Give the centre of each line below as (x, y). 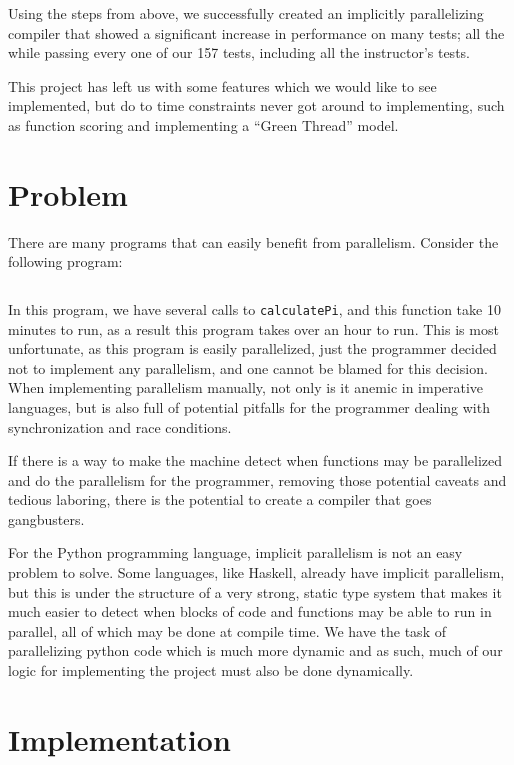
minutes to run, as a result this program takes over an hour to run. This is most (253, 328)
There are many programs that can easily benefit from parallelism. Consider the (253, 241)
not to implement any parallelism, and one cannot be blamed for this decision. (248, 367)
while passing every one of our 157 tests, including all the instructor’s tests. (239, 52)
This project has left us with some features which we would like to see (222, 85)
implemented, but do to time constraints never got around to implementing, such (256, 105)
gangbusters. (46, 518)
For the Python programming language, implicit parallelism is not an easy (235, 552)
